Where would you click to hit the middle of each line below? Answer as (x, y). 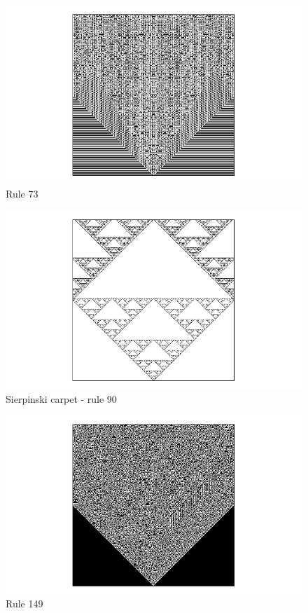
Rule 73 (22, 193)
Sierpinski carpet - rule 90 (61, 398)
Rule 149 (24, 604)
